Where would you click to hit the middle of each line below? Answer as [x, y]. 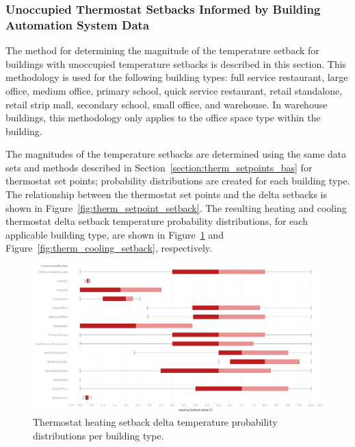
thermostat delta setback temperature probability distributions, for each [157, 221]
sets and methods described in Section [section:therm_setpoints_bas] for [159, 167]
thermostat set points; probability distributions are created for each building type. [178, 181]
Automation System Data [78, 24]
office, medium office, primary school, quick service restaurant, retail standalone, [174, 90]
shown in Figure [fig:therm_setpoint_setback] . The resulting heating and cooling [176, 207]
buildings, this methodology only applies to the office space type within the [163, 118]
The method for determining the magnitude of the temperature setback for [162, 50]
